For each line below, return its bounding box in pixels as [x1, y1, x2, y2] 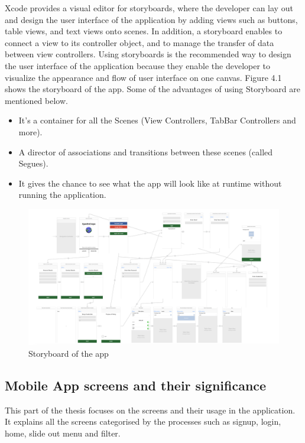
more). [18, 125, 43, 138]
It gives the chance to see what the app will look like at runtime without [18, 177, 282, 189]
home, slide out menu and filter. [5, 426, 121, 439]
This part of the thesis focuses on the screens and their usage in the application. [5, 403, 296, 416]
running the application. [18, 188, 106, 201]
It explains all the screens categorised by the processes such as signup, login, [5, 415, 281, 428]
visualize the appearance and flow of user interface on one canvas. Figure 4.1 [5, 71, 282, 83]
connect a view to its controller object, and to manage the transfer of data [5, 36, 274, 48]
